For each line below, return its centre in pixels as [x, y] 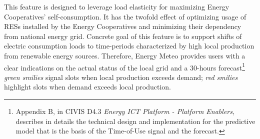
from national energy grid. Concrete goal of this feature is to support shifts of [123, 36]
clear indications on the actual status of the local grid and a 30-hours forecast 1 [124, 66]
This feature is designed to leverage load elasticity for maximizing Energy [117, 6]
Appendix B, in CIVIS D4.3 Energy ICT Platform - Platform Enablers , [125, 111]
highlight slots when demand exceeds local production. [87, 87]
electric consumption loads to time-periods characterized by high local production [129, 46]
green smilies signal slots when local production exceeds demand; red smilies [121, 77]
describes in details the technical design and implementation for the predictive [135, 121]
